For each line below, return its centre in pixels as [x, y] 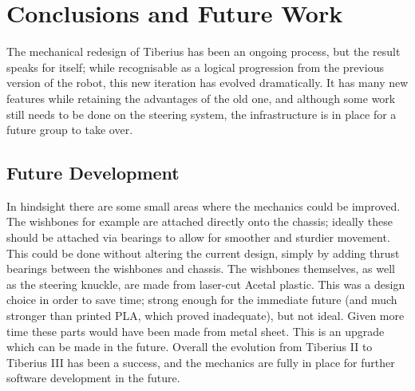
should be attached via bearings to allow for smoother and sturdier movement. [198, 237]
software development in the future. [93, 378]
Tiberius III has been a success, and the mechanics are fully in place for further [201, 362]
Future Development [93, 173]
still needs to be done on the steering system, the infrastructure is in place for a [202, 114]
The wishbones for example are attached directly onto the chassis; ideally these [200, 221]
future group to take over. [70, 130]
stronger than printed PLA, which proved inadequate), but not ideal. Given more [206, 316]
